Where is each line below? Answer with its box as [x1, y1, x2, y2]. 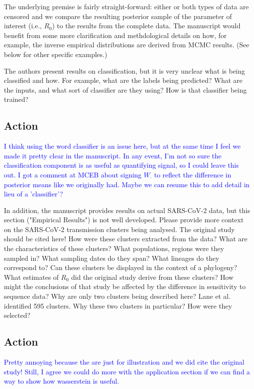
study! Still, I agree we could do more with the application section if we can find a [4, 366, 250, 376]
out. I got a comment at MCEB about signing [4, 169, 142, 179]
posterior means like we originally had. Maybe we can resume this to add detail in [4, 179, 250, 189]
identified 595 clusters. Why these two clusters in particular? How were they [4, 300, 232, 311]
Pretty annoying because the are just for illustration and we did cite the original [4, 357, 245, 367]
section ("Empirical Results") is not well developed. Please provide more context [4, 214, 244, 225]
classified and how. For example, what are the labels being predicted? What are [4, 75, 243, 85]
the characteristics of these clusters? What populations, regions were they [4, 243, 224, 253]
